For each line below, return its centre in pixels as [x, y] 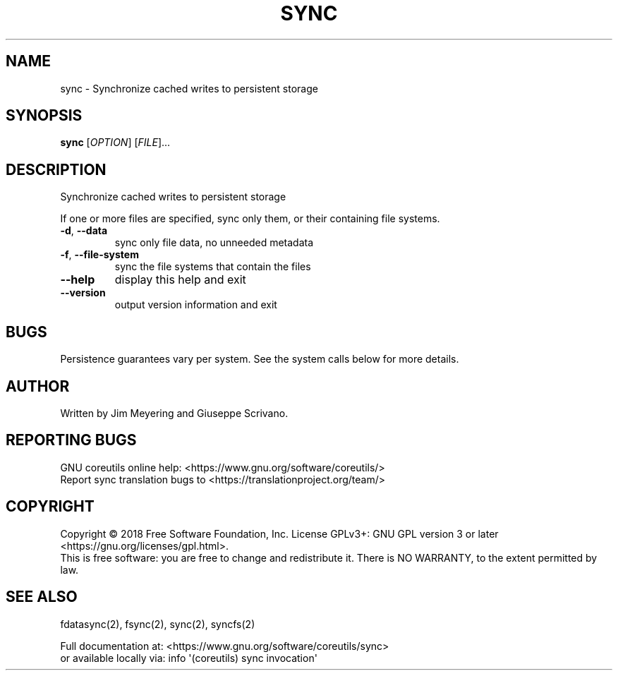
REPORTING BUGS [71, 440]
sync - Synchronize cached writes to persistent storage [189, 88]
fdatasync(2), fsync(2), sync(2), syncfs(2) [158, 624]
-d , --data [84, 231]
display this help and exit [180, 280]
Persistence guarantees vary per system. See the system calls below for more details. [260, 359]
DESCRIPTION [56, 169]
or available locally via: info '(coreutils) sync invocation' [189, 658]
